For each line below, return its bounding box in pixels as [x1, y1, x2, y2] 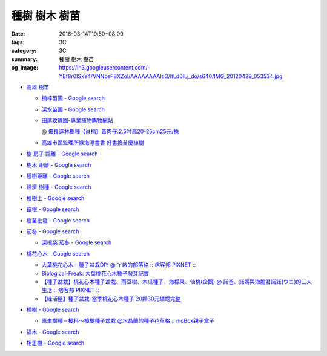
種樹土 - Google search [26, 194, 85, 202]
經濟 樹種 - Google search [26, 183, 91, 190]
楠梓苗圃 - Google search [41, 94, 105, 102]
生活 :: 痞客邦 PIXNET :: [41, 286, 100, 294]
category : [11, 47, 37, 54]
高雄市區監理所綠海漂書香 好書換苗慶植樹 [41, 139, 144, 146]
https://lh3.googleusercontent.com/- [59, 64, 151, 71]
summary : [11, 55, 38, 63]
